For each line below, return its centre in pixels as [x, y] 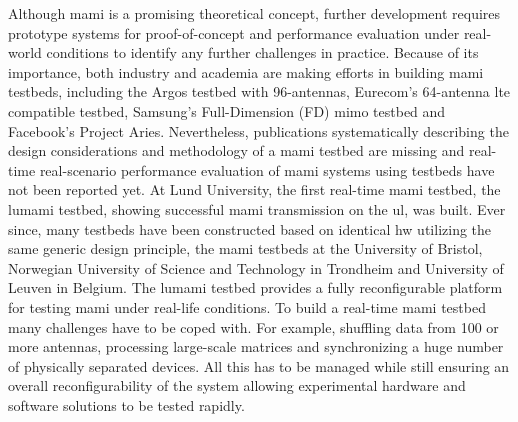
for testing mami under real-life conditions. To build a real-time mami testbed [247, 306]
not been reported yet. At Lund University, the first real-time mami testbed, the [254, 189]
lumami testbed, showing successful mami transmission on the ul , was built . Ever [257, 208]
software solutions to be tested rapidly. [126, 404]
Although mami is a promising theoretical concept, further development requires [254, 13]
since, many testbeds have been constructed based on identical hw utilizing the [250, 228]
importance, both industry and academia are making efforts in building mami [246, 71]
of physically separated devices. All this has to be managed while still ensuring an [259, 365]
